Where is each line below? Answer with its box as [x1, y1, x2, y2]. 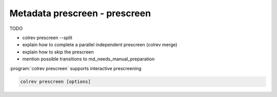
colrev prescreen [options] [20, 79, 91, 85]
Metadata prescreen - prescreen [9, 8, 151, 19]
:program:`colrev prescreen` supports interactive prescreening [9, 65, 142, 71]
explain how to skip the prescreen [22, 49, 94, 55]
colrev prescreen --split [22, 35, 73, 41]
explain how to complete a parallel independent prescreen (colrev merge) [22, 42, 177, 48]
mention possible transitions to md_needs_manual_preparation [22, 56, 155, 62]
